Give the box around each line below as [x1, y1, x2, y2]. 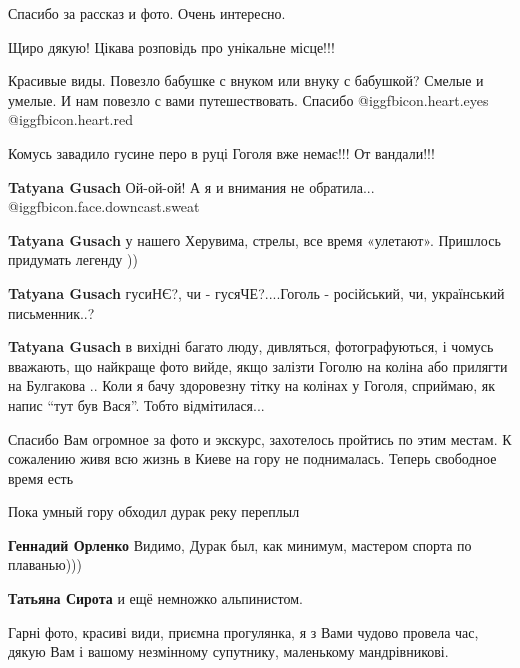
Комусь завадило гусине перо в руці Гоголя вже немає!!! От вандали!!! [8, 142, 435, 163]
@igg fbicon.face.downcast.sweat [8, 196, 200, 217]
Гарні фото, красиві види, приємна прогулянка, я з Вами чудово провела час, [8, 621, 479, 642]
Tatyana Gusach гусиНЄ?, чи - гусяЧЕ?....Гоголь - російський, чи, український [8, 282, 505, 303]
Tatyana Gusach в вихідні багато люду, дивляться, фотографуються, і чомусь [8, 336, 494, 357]
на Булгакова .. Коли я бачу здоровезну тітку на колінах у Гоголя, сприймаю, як [8, 375, 495, 396]
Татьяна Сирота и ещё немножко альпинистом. [8, 588, 303, 609]
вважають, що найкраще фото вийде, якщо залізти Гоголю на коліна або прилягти [8, 355, 508, 376]
